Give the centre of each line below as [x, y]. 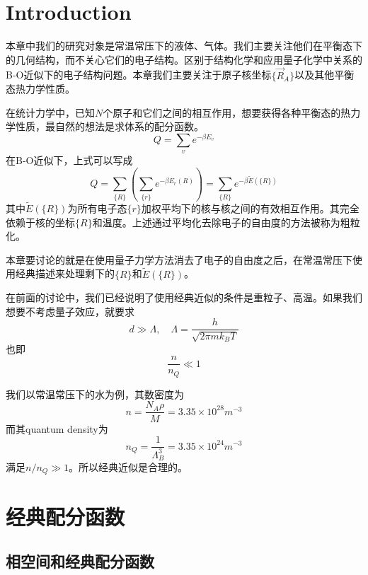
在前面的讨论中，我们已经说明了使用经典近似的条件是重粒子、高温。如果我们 [184, 297]
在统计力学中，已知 [50, 112]
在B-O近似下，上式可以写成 [69, 160]
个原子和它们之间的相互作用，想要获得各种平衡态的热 [227, 112]
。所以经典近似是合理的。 [128, 466]
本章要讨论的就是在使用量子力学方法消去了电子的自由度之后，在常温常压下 [179, 259]
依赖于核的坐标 [40, 222]
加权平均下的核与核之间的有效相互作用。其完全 [250, 208]
